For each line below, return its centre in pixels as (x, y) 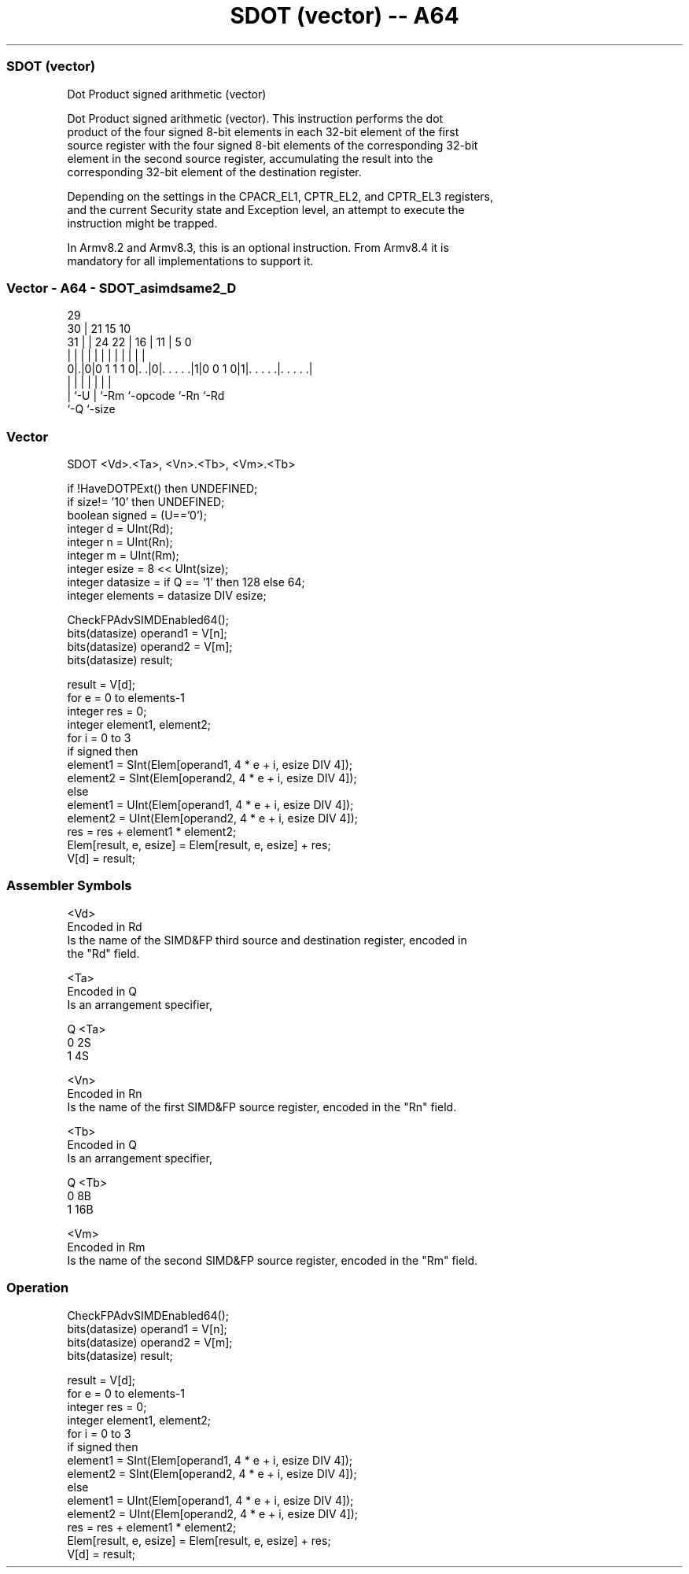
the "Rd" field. (103, 953)
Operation (38, 1288)
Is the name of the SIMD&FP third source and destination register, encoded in (267, 940)
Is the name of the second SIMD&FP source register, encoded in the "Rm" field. (273, 1260)
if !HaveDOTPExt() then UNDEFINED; (162, 488)
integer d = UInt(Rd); (120, 528)
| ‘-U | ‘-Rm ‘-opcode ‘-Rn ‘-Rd (146, 396)
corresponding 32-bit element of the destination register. (214, 172)
